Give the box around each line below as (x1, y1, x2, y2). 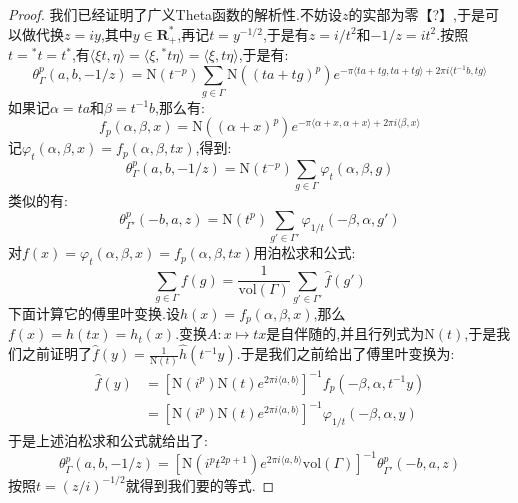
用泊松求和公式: (253, 242, 356, 263)
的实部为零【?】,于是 (348, 4, 486, 24)
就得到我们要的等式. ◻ (125, 474, 275, 495)
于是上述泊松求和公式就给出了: (8, 430, 208, 451)
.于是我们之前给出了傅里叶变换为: (236, 343, 455, 364)
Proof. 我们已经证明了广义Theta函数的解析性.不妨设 (8, 4, 342, 24)
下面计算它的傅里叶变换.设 (8, 302, 180, 323)
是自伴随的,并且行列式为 (266, 323, 425, 344)
